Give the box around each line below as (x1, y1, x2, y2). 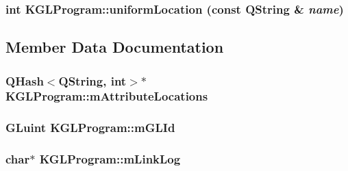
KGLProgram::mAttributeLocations (5, 88, 208, 105)
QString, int (58, 72, 127, 89)
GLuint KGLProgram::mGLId (5, 119, 175, 136)
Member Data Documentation (5, 36, 224, 57)
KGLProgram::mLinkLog (39, 150, 181, 168)
